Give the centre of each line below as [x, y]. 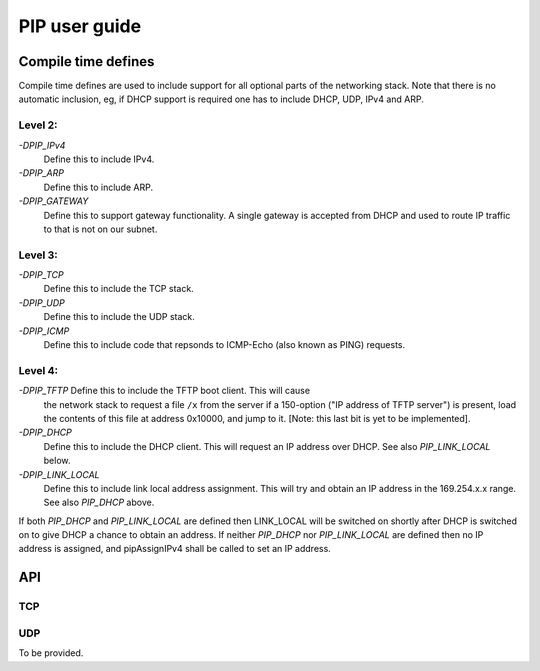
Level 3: [38, 255]
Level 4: [38, 370]
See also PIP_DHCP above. [99, 502]
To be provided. [51, 653]
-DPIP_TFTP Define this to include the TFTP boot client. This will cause [164, 391]
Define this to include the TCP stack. [118, 289]
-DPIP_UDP [41, 302]
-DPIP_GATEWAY [53, 201]
